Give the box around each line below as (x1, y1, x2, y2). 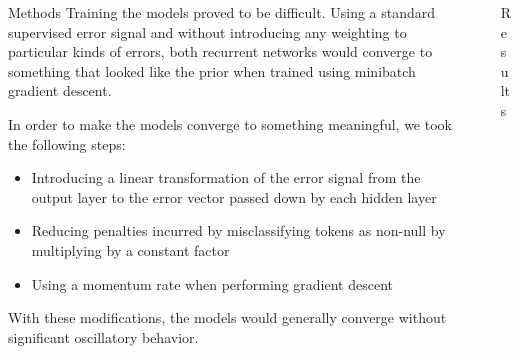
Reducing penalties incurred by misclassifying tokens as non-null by (31, 220, 446, 241)
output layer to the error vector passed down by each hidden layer (31, 186, 437, 207)
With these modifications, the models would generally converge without (8, 307, 447, 328)
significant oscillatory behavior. (8, 326, 199, 347)
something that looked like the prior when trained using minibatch (8, 60, 416, 81)
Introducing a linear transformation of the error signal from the (31, 167, 421, 188)
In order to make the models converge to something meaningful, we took (8, 113, 452, 134)
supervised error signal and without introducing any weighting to (8, 21, 407, 42)
